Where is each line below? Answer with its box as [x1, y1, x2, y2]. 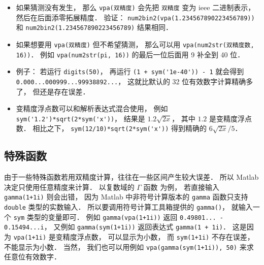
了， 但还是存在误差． [16, 86, 90, 96]
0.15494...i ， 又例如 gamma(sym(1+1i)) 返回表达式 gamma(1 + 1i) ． [4, 221, 230, 232]
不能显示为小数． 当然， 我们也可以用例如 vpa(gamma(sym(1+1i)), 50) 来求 [4, 241, 254, 252]
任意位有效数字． [4, 251, 61, 262]
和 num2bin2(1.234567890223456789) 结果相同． [16, 22, 173, 32]
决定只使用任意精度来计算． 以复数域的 [4, 181, 135, 192]
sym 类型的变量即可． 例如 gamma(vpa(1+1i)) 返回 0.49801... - [13, 211, 223, 222]
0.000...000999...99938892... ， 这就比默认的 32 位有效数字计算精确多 [16, 76, 253, 86]
